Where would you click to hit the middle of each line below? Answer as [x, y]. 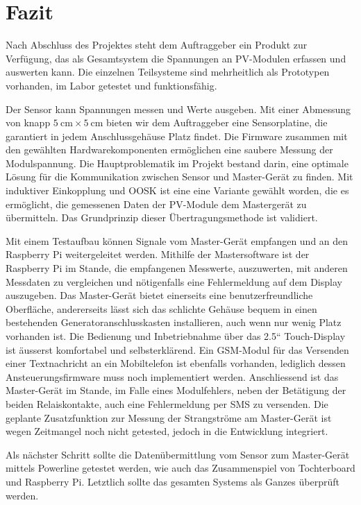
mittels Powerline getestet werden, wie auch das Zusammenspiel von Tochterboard [180, 468]
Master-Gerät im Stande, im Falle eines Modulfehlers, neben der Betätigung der [176, 390]
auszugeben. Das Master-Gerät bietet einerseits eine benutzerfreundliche [159, 295]
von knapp [28, 122]
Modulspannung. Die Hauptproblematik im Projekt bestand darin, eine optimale [177, 163]
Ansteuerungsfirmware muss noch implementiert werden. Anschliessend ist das [172, 376]
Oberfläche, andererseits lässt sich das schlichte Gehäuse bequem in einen [161, 308]
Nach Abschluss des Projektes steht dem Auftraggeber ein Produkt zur [157, 45]
